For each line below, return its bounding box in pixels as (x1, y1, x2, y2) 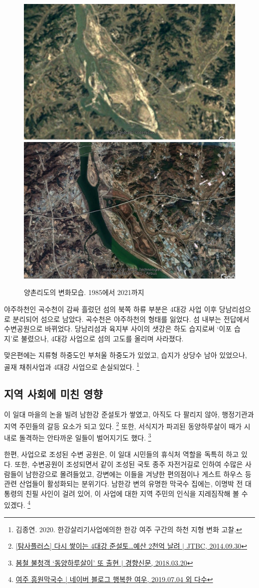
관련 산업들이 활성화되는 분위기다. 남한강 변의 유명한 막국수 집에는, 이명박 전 (4, 478, 243, 489)
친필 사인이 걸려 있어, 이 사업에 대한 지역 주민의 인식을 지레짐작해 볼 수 (25, 488, 248, 498)
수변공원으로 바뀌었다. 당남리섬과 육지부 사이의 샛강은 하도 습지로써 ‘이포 (4, 323, 232, 334)
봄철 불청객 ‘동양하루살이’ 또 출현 (15, 557, 119, 568)
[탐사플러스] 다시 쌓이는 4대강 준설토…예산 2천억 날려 (15, 541, 180, 551)
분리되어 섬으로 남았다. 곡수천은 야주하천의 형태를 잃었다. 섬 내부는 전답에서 (12, 313, 250, 324)
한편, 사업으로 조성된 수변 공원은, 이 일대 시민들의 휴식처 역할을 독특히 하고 (4, 449, 239, 459)
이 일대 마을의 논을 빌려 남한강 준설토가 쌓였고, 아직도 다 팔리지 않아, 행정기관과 (4, 409, 254, 420)
